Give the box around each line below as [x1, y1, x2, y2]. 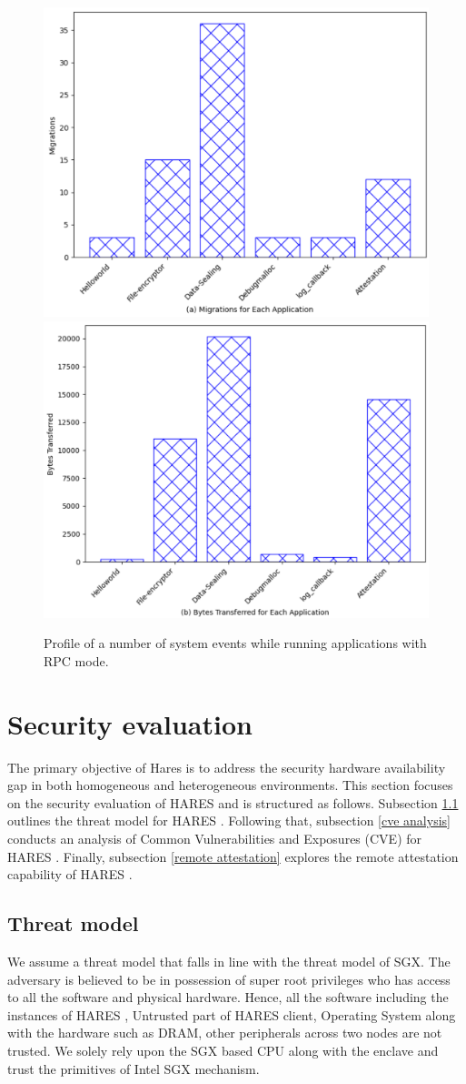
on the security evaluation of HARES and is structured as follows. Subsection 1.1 [7, 793, 459, 812]
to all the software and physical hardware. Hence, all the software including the [7, 988, 449, 1007]
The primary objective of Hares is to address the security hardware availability [7, 757, 446, 776]
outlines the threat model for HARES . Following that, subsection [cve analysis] [7, 811, 451, 830]
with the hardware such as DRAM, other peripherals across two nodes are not [7, 1023, 442, 1042]
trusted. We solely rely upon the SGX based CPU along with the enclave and [7, 1040, 439, 1059]
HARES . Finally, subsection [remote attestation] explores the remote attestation [7, 846, 459, 866]
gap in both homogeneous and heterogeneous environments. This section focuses [7, 775, 453, 795]
